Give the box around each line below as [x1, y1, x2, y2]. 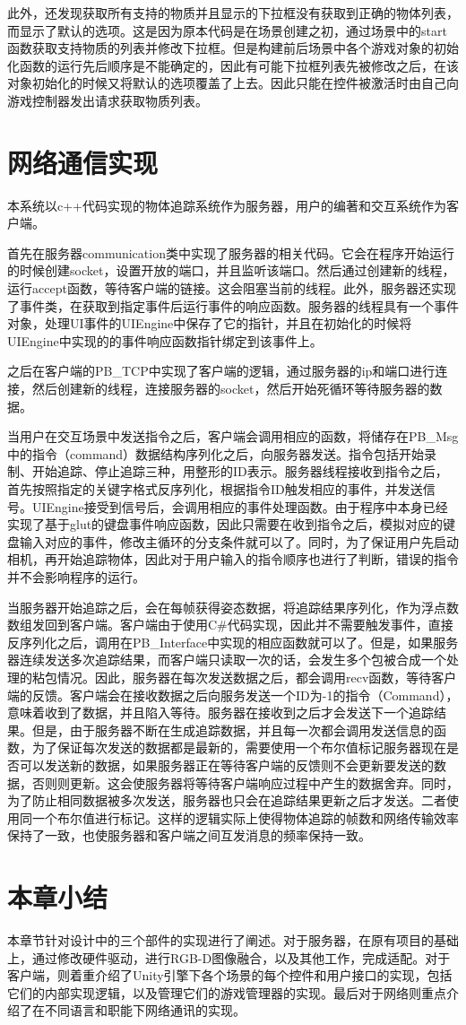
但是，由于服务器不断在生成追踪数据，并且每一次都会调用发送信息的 [31, 720, 434, 739]
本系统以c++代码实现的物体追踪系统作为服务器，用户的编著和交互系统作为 [7, 195, 446, 214]
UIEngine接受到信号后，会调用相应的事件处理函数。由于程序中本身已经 [31, 497, 448, 516]
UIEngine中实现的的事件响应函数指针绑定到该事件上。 [7, 331, 323, 350]
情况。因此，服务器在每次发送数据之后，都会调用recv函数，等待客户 [56, 667, 457, 686]
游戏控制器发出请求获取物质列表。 [7, 91, 208, 109]
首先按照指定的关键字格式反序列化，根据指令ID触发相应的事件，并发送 [7, 480, 423, 498]
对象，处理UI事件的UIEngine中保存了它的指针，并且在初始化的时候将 [7, 314, 412, 333]
